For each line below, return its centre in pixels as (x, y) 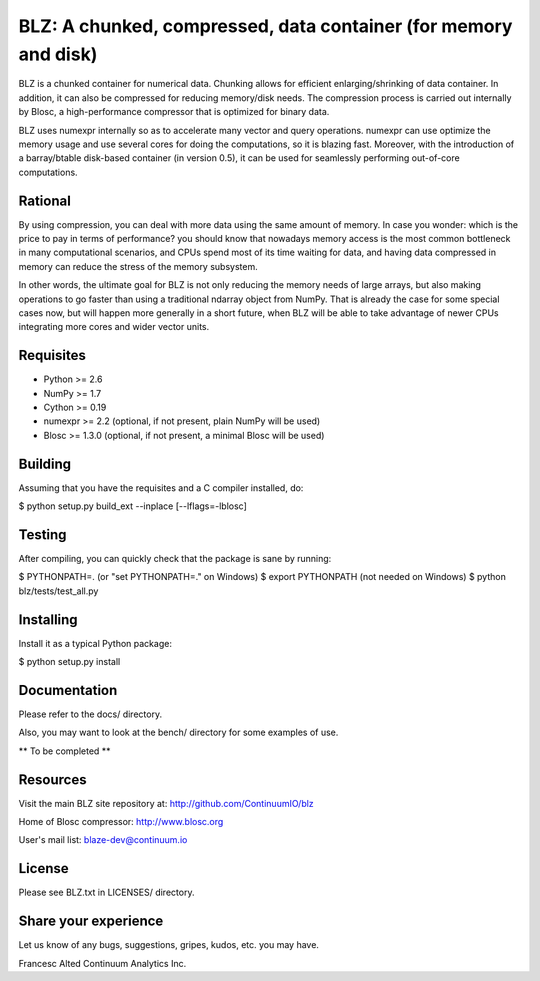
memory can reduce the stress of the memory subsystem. (138, 266)
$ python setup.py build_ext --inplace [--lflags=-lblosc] (132, 506)
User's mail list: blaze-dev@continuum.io (103, 840)
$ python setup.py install (69, 662)
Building (45, 463)
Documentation (68, 690)
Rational (45, 200)
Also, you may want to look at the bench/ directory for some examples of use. (178, 732)
